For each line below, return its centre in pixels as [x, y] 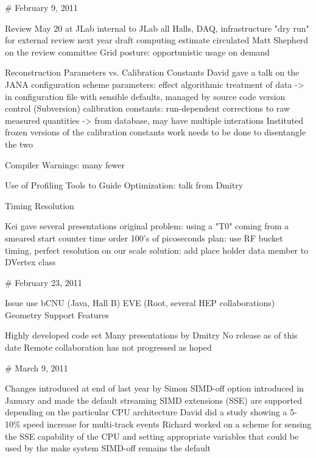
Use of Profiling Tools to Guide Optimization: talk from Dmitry [124, 185]
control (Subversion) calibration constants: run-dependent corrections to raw [148, 108]
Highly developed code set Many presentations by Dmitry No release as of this [151, 335]
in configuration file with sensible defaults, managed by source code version [145, 96]
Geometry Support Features [57, 314]
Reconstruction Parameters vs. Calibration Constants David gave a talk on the [152, 72]
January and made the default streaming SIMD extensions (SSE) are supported [153, 400]
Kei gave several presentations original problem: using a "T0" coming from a [147, 226]
